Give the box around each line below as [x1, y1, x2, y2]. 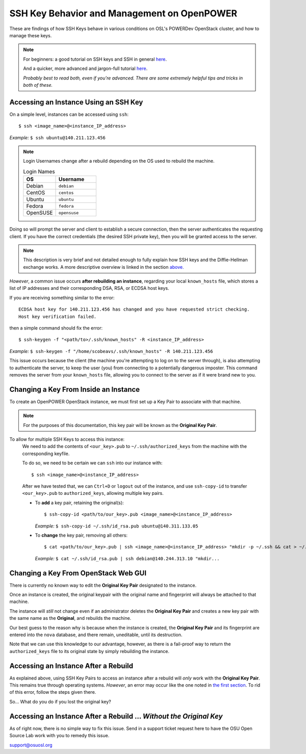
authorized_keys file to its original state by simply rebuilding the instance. [9, 648, 170, 654]
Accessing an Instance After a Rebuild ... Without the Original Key [9, 712, 223, 720]
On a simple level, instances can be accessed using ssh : [9, 111, 129, 117]
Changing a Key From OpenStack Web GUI [9, 569, 147, 577]
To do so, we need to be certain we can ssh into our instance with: [22, 460, 163, 466]
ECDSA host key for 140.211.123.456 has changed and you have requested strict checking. [18, 307, 250, 312]
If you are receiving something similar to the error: [9, 294, 115, 300]
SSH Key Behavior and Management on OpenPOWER [9, 8, 237, 19]
